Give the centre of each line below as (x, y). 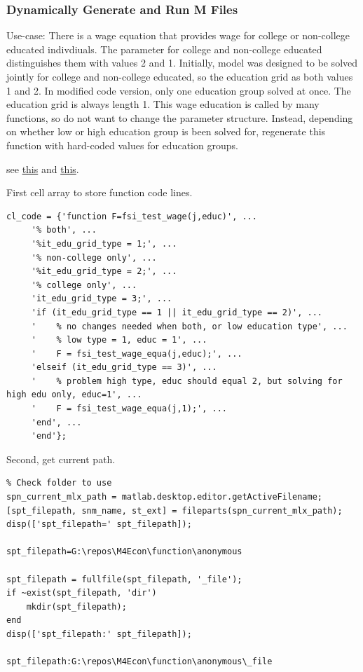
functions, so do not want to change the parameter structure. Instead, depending (180, 117)
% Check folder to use (59, 483)
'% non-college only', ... (94, 258)
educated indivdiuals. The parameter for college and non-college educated (164, 49)
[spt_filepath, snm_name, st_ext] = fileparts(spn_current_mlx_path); (174, 510)
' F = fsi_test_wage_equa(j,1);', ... (129, 409)
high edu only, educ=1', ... (74, 395)
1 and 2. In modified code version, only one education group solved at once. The (179, 90)
